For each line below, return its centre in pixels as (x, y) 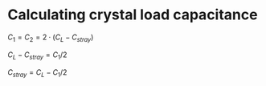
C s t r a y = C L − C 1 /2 (37, 73)
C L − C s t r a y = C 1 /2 (37, 55)
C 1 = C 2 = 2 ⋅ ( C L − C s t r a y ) (51, 38)
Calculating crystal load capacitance (133, 15)
